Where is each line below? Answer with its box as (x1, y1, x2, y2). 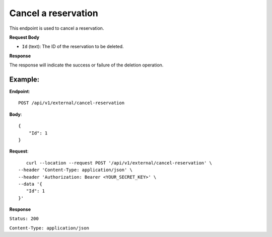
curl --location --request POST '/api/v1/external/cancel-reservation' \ (26, 160, 213, 166)
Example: (9, 75, 40, 84)
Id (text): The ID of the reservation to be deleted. (22, 43, 124, 50)
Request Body (9, 34, 40, 40)
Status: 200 (9, 216, 39, 221)
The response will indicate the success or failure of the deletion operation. (9, 62, 164, 68)
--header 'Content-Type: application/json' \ (18, 167, 133, 173)
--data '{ (18, 181, 42, 187)
